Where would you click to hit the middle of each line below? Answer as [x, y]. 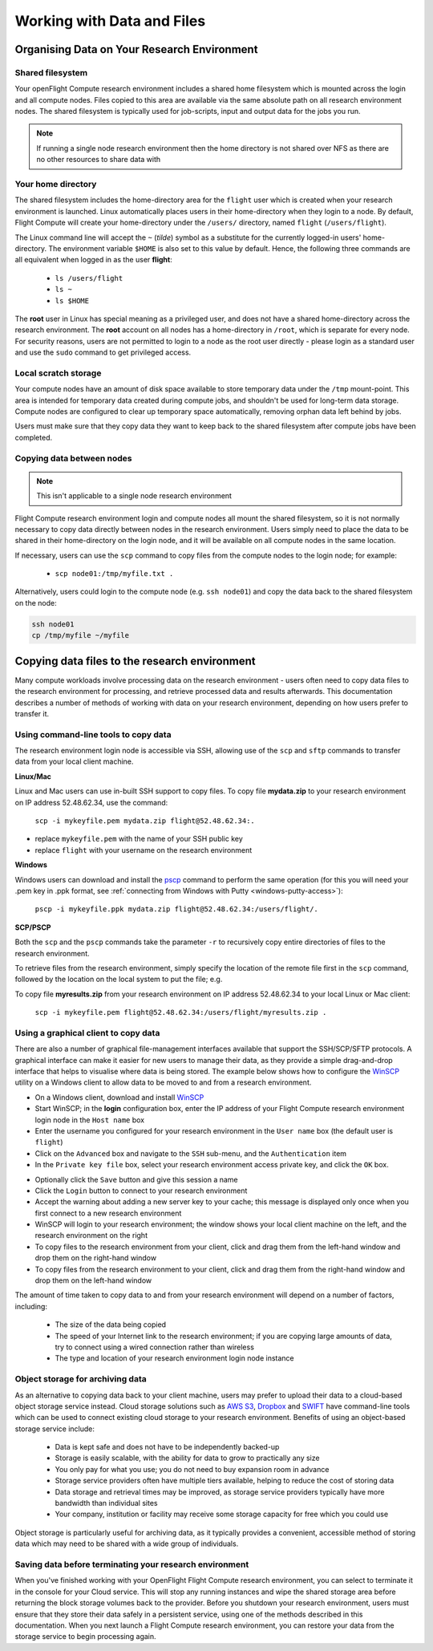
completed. [33, 437]
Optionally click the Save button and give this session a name [136, 1179]
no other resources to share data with [99, 160]
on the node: [36, 602]
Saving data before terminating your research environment [132, 1564]
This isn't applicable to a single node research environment [134, 496]
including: [31, 1306]
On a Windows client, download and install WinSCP [119, 1097]
